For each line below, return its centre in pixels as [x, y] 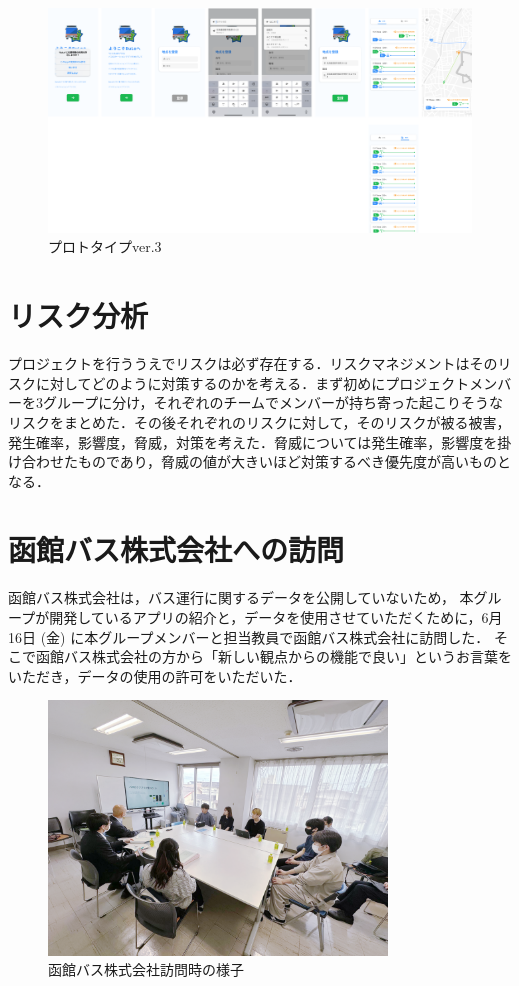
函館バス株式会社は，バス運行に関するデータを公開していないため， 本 [241, 597]
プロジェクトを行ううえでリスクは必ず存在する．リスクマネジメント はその [253, 363]
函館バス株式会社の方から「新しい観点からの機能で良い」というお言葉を [273, 656]
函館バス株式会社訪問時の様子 [146, 969]
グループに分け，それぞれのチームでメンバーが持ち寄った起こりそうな [273, 402]
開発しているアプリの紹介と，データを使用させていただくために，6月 [276, 617]
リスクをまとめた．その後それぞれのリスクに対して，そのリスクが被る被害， [259, 421]
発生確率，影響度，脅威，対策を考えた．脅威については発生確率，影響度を [253, 441]
